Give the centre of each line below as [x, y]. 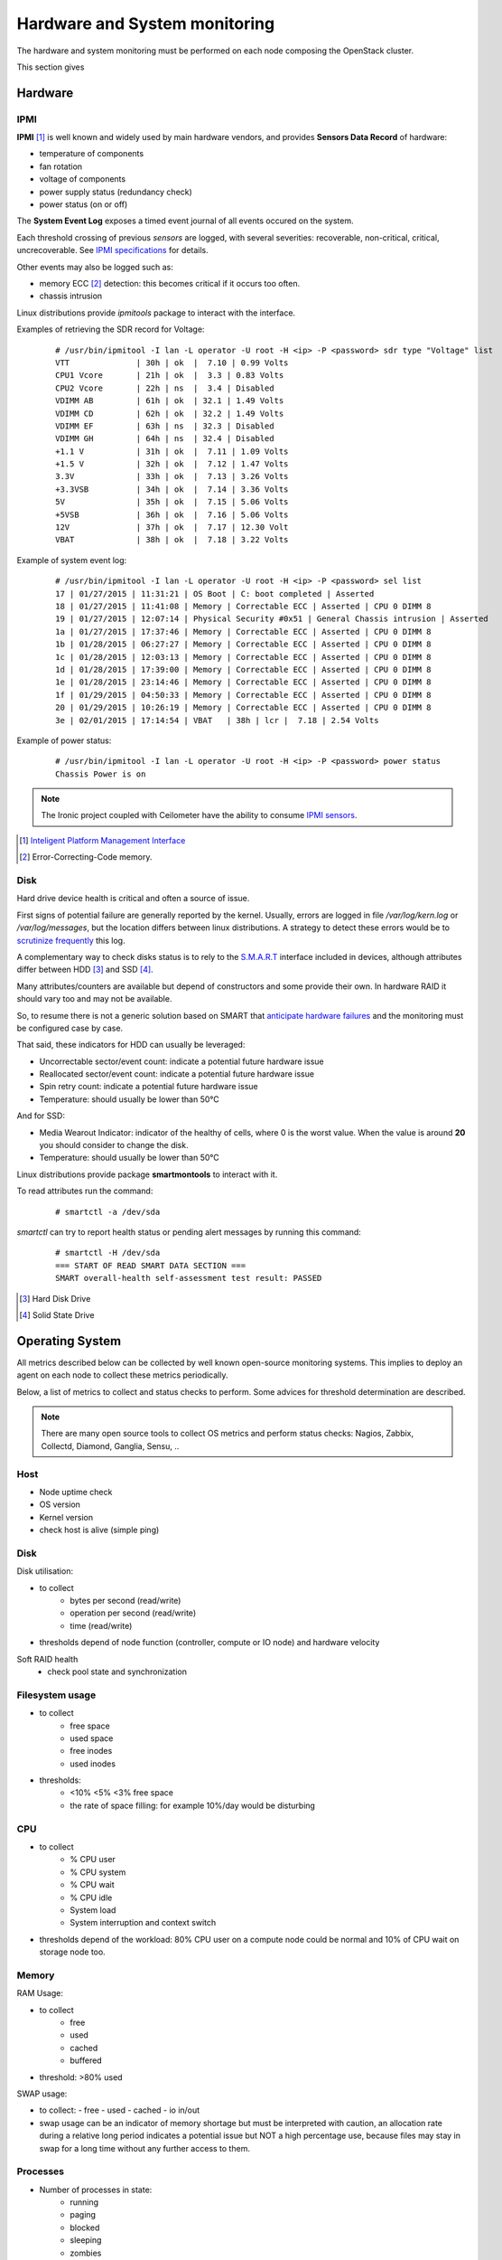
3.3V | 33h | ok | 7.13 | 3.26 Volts [172, 476]
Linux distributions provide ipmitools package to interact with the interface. [156, 313]
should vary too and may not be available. [94, 999]
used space [92, 1738]
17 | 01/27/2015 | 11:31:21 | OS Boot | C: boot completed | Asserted [215, 593]
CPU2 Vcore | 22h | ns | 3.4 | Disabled [165, 388]
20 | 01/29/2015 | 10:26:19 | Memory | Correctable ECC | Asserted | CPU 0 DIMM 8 [243, 708]
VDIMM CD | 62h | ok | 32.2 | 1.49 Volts [170, 413]
